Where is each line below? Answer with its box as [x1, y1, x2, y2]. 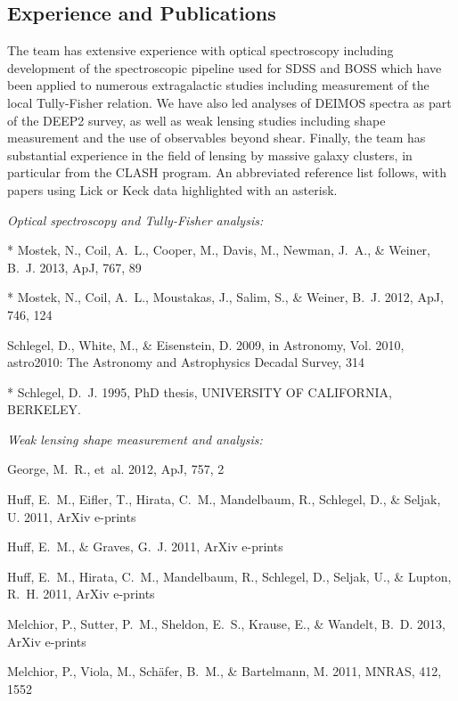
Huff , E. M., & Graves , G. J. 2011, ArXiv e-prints [7, 537, 283, 556]
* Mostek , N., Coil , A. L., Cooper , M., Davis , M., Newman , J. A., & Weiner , [7, 240, 431, 259]
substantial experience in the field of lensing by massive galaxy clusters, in [7, 145, 413, 164]
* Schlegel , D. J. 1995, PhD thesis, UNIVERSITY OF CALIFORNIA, [7, 382, 392, 401]
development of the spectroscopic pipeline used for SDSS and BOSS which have [7, 58, 442, 77]
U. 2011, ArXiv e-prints [7, 507, 136, 526]
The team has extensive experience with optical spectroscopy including [7, 41, 394, 60]
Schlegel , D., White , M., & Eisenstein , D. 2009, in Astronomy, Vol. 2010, [7, 335, 405, 354]
